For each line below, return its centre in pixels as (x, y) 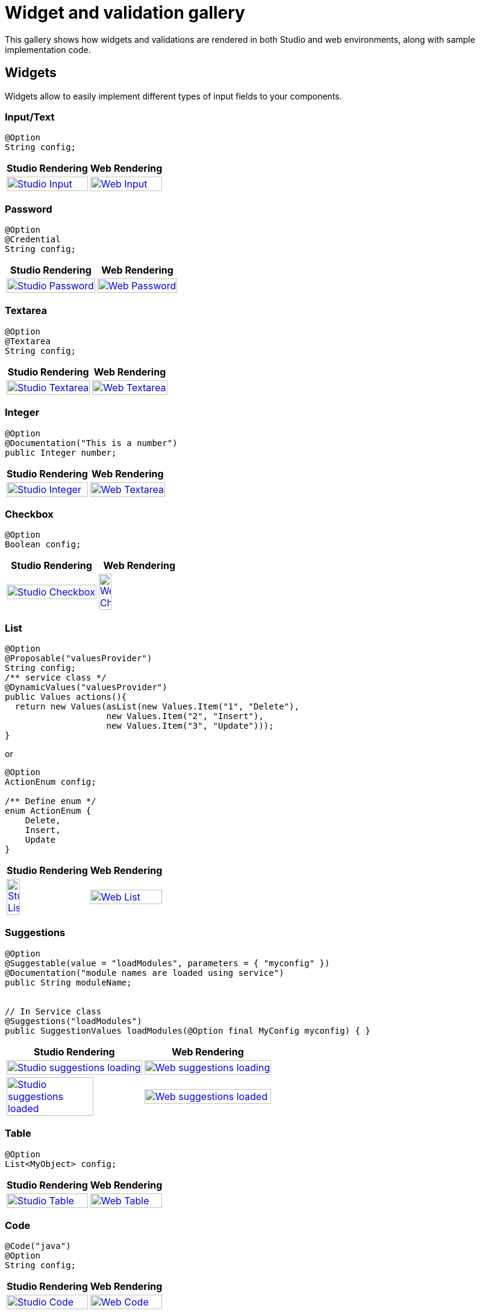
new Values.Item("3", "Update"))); (190, 726)
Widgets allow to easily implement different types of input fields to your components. (173, 96)
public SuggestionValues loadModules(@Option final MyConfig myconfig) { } (188, 1030)
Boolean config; (43, 545)
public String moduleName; (68, 982)
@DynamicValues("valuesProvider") (86, 687)
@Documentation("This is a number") (91, 443)
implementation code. (48, 49)
